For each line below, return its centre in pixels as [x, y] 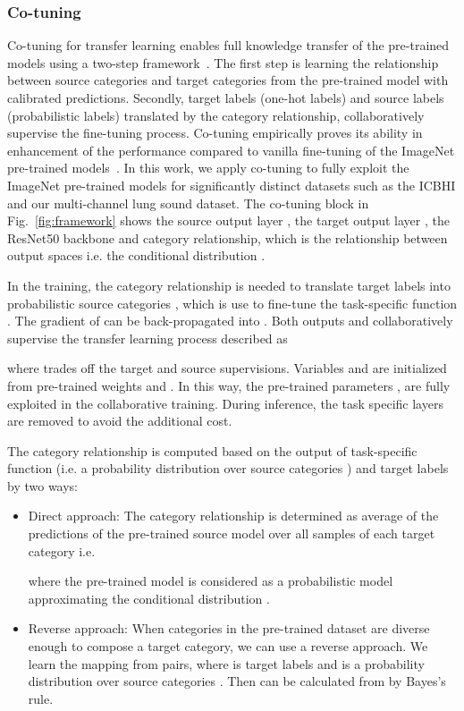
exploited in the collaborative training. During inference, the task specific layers [225, 403]
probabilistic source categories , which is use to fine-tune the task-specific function [232, 303]
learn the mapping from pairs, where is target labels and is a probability [226, 663]
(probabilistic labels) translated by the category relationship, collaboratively [216, 115]
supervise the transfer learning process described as [148, 338]
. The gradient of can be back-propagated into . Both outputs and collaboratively [230, 321]
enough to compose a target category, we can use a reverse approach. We [228, 646]
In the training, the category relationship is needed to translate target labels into [229, 285]
